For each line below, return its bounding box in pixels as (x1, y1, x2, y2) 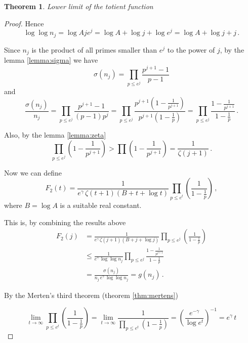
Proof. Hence (4, 18, 44, 28)
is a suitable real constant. (60, 200, 142, 210)
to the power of (167, 44, 215, 55)
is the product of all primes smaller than (31, 44, 157, 55)
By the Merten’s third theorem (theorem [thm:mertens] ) (4, 289, 178, 300)
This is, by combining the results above (4, 217, 126, 227)
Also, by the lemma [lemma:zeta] (4, 130, 106, 140)
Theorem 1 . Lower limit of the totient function (4, 1, 153, 11)
